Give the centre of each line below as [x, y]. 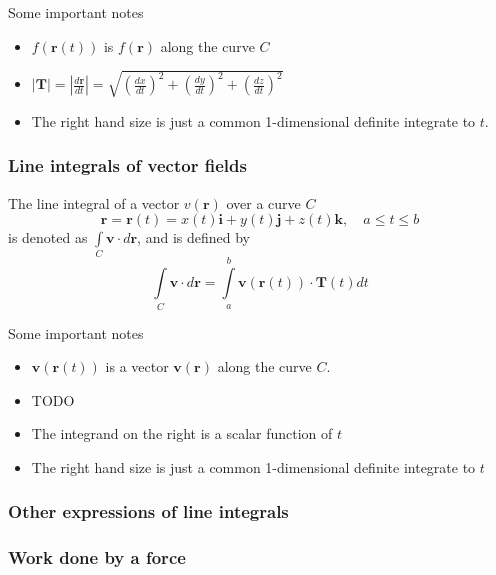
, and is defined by [193, 237]
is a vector [137, 366]
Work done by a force [97, 557]
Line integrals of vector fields [127, 165]
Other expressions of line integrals [148, 511]
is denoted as [48, 237]
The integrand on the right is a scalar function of [182, 433]
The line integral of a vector [94, 202]
